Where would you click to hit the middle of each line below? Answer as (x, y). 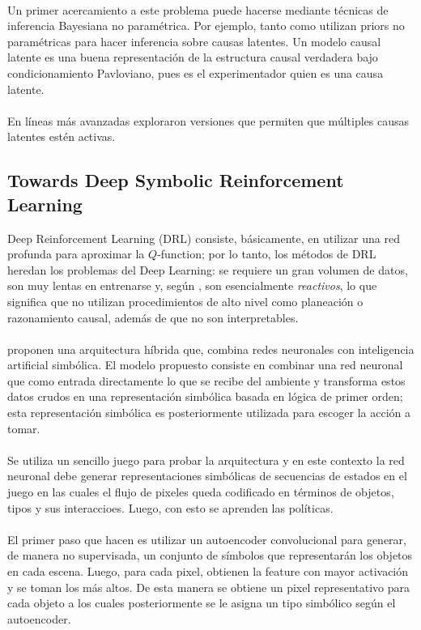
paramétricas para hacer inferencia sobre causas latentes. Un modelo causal (194, 41)
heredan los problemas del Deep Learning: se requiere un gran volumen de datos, (208, 269)
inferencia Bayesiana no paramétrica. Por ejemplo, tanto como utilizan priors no (206, 26)
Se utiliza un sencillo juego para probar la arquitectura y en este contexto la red (206, 460)
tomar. (24, 428)
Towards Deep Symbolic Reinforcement (176, 180)
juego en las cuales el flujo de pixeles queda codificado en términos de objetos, (201, 492)
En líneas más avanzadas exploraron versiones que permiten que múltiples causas (208, 120)
